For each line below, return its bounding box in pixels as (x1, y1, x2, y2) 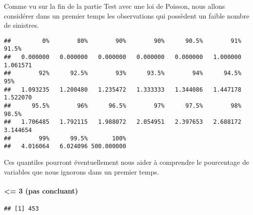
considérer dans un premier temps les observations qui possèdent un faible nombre (4, 10, 250, 20)
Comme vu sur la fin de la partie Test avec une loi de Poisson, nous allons (4, 1, 225, 11)
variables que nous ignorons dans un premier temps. (4, 166, 159, 176)
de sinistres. (4, 20, 39, 30)
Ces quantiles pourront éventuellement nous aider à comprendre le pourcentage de (4, 156, 249, 167)
